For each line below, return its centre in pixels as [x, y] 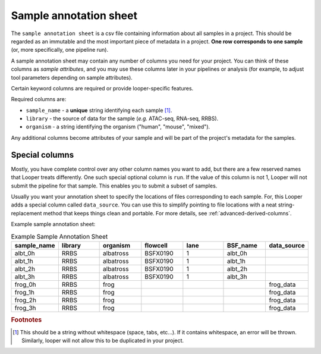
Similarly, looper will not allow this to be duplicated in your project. [103, 340]
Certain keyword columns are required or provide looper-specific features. [102, 88]
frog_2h [26, 300]
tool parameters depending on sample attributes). [72, 77]
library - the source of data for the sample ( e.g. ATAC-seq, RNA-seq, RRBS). [122, 118]
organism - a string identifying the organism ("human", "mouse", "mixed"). [118, 127]
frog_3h [25, 308]
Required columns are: [39, 99]
